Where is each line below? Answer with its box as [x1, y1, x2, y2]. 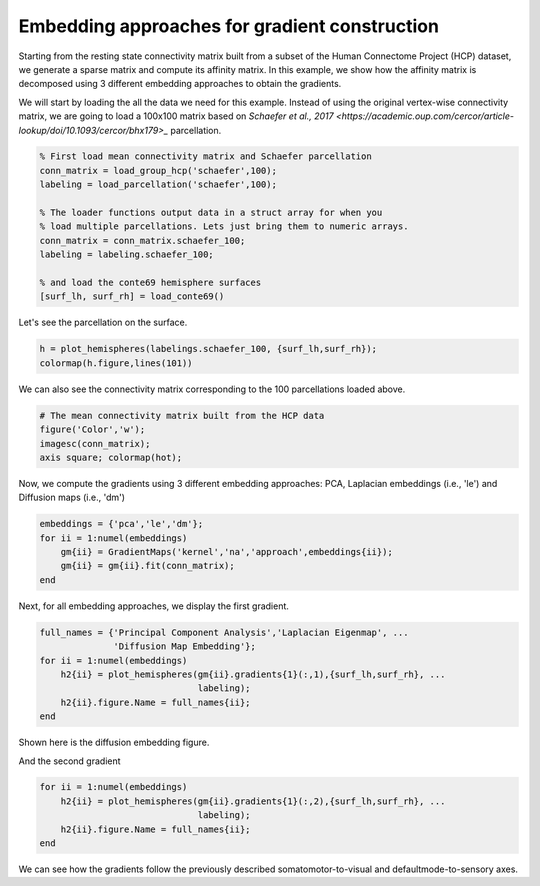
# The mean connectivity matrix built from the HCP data [39, 410, 325, 421]
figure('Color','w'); [39, 424, 146, 435]
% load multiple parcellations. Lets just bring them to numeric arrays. [39, 221, 409, 232]
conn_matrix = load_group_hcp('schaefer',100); [39, 165, 277, 176]
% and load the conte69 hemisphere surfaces [39, 277, 262, 288]
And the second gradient [18, 755, 121, 767]
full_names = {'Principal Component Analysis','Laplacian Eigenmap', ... [39, 626, 409, 638]
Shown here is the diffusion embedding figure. [18, 736, 210, 749]
